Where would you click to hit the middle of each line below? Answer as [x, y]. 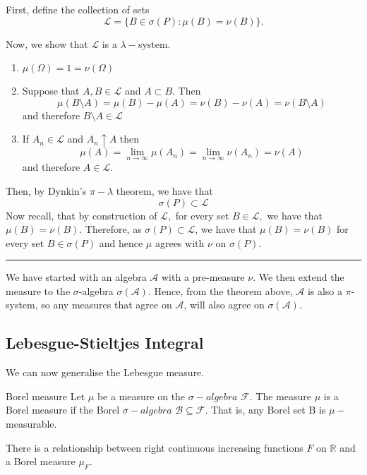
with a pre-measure [203, 277]
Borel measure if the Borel [63, 410]
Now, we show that [47, 43]
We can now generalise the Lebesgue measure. [105, 372]
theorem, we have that [164, 190]
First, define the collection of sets [78, 9]
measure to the [38, 290]
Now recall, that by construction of [82, 215]
